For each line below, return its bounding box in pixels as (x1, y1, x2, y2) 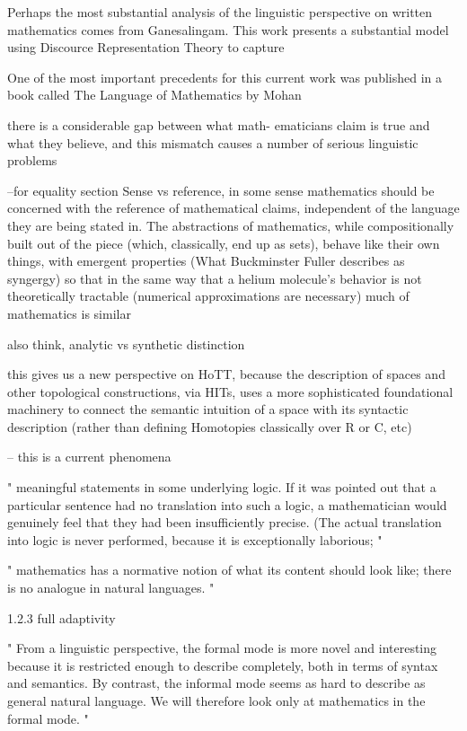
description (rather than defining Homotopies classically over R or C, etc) (7, 417, 412, 436)
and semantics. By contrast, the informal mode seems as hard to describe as (7, 674, 426, 692)
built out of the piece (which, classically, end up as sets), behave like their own (7, 233, 440, 252)
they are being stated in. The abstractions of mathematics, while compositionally (7, 216, 454, 234)
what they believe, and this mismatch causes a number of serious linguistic (7, 133, 419, 152)
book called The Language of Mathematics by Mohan (7, 85, 302, 104)
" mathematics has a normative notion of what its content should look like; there (7, 560, 452, 579)
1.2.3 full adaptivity (7, 608, 116, 627)
